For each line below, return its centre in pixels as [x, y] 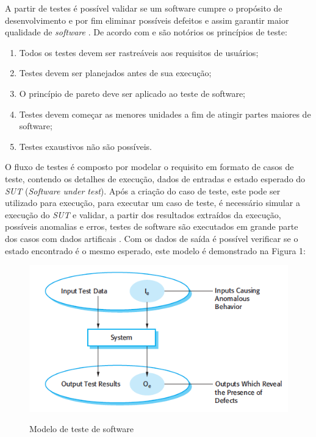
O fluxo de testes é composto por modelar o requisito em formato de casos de [149, 167]
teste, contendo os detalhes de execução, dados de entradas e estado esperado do [155, 178]
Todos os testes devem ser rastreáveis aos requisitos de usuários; [139, 52]
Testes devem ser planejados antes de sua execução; [115, 73]
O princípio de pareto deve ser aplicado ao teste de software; [132, 93]
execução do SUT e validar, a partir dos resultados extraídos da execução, [143, 214]
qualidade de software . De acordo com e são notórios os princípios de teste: [146, 32]
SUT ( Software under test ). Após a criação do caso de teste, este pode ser [143, 190]
